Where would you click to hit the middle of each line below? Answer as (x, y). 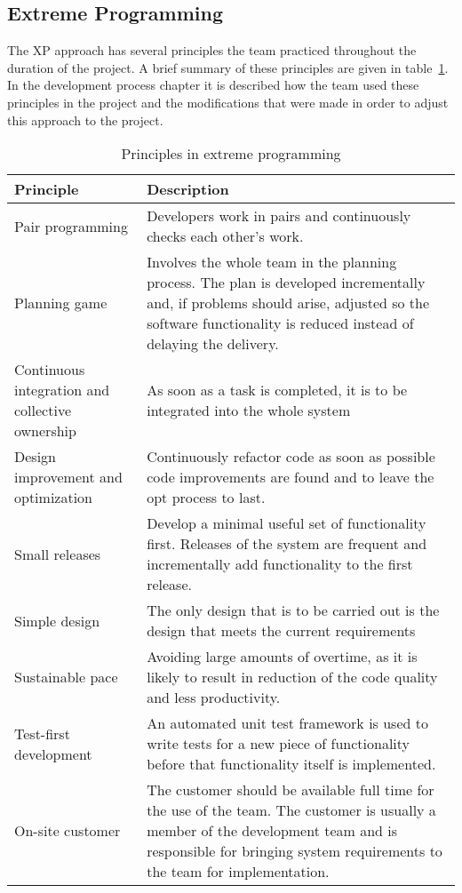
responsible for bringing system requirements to (295, 851)
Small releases (58, 554)
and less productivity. (214, 698)
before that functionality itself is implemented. (291, 764)
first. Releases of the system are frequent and (287, 544)
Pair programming (71, 226)
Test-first (42, 733)
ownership (45, 431)
